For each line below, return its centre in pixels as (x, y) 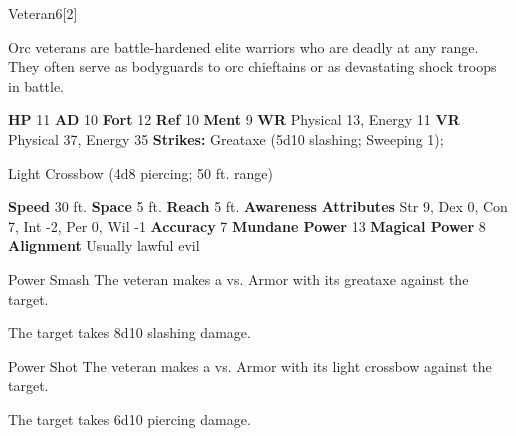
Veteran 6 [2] (43, 13)
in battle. (36, 85)
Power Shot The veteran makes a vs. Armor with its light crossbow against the (250, 365)
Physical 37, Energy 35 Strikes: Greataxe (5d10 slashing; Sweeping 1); (226, 138)
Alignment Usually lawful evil (104, 245)
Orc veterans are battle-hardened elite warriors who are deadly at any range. (243, 46)
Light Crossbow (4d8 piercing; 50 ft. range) (140, 172)
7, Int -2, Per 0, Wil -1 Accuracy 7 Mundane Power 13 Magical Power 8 (247, 225)
